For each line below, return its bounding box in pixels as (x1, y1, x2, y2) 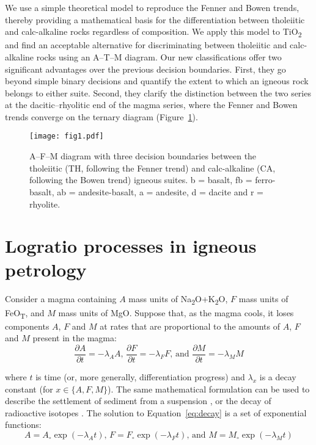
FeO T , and (5, 306, 45, 320)
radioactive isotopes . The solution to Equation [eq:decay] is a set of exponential (5, 406, 307, 419)
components (5, 319, 50, 332)
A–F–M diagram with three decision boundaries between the (29, 150, 257, 162)
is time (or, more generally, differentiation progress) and (35, 370, 245, 383)
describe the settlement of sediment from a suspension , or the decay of (5, 394, 271, 407)
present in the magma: (32, 331, 117, 344)
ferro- (255, 173, 276, 186)
